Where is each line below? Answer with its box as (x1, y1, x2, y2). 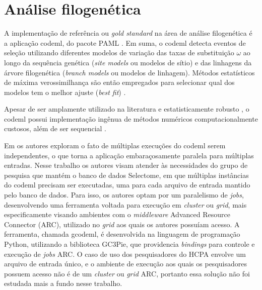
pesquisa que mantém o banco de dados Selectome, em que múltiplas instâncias (4, 169, 249, 180)
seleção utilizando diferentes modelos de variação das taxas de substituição (4, 47, 234, 58)
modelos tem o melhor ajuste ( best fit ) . (4, 86, 126, 97)
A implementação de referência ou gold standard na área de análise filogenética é (4, 28, 252, 38)
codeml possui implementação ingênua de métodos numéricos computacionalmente (4, 113, 258, 124)
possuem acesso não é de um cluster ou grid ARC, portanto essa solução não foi (4, 268, 250, 278)
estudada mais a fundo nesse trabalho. (4, 278, 122, 288)
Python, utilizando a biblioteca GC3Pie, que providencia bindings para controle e (4, 239, 255, 249)
